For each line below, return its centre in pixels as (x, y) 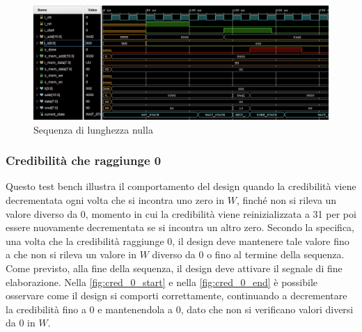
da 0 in (21, 323)
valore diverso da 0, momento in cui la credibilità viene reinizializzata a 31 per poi (181, 213)
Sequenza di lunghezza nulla (93, 129)
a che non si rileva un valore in (71, 254)
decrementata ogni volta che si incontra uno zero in (115, 199)
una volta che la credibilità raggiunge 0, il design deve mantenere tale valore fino (178, 240)
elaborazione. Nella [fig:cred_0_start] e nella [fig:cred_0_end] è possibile (162, 282)
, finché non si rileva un (286, 199)
